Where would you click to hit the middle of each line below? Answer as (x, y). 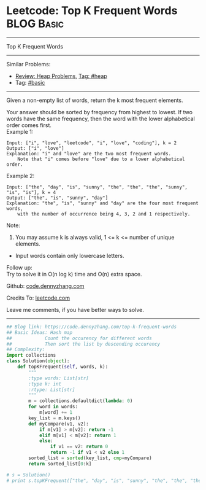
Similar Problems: (29, 64)
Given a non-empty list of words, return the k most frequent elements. (95, 100)
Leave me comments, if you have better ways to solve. (75, 309)
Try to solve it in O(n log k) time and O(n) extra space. (74, 274)
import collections (31, 356)
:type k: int (45, 384)
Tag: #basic (30, 82)
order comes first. (29, 125)
